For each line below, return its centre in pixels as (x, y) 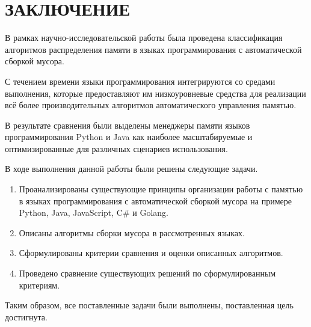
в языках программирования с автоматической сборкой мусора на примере (155, 200)
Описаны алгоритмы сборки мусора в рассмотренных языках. (132, 232)
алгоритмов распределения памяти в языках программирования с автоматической (153, 49)
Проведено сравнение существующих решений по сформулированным (147, 273)
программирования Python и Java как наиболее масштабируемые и (129, 137)
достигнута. (26, 316)
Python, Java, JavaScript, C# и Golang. (94, 212)
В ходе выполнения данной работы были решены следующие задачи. (131, 169)
